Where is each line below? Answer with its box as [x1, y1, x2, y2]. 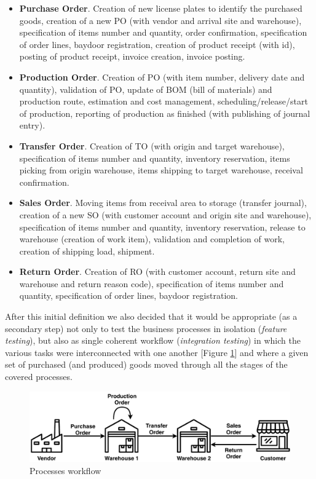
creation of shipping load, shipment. [19, 244, 155, 257]
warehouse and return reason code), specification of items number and [19, 277, 284, 290]
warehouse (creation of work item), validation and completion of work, [19, 232, 285, 245]
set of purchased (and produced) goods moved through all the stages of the [5, 358, 288, 371]
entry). [19, 119, 45, 132]
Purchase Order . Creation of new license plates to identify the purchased [19, 2, 302, 14]
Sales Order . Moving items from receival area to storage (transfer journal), [19, 196, 307, 209]
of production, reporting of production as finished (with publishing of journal [19, 106, 310, 119]
